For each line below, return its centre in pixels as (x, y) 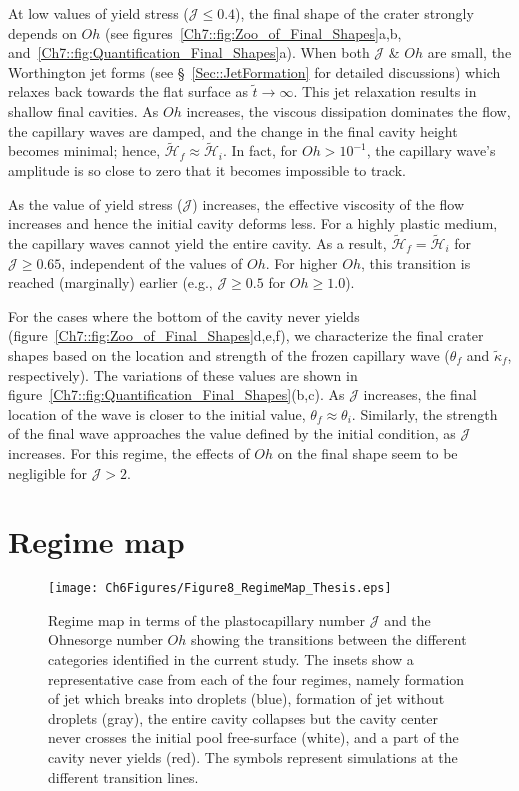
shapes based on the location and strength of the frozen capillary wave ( (229, 354)
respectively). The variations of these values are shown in (183, 374)
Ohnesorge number (105, 639)
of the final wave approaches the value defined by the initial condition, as (232, 433)
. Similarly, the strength (424, 413)
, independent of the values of (152, 262)
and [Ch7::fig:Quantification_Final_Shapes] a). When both (189, 52)
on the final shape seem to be (367, 452)
